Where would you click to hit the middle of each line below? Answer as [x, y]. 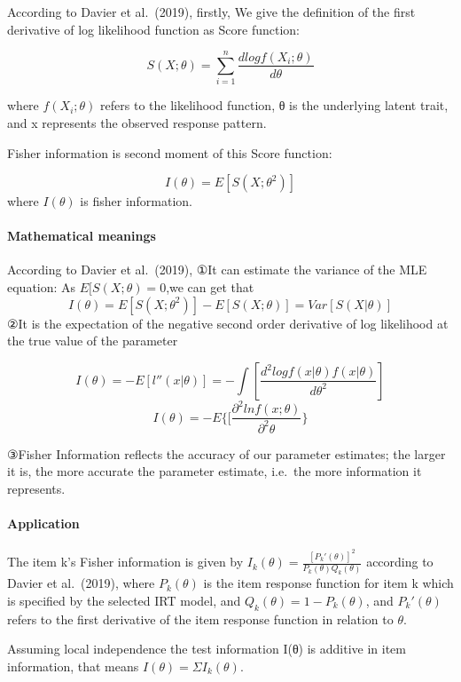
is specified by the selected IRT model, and [124, 601]
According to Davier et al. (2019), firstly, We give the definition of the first [211, 12]
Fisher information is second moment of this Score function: [170, 152]
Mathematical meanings [82, 236]
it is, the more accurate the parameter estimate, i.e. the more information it [215, 471]
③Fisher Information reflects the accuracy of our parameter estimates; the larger [227, 453]
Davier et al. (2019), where [81, 583]
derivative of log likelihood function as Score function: [153, 29]
